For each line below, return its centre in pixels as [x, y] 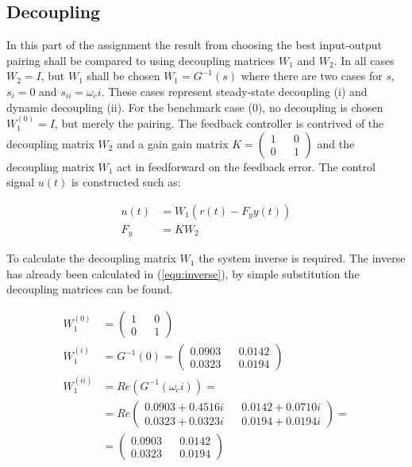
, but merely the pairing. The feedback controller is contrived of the [219, 122]
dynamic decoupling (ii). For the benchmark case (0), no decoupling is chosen [195, 107]
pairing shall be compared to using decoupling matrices [141, 60]
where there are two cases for [312, 76]
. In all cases [364, 60]
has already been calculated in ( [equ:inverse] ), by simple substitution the [183, 273]
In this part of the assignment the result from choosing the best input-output [194, 45]
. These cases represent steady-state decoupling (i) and [234, 91]
